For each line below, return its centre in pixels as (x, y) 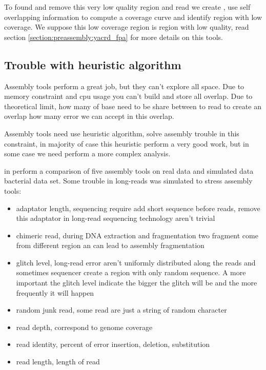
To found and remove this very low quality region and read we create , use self (127, 7)
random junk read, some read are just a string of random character (121, 310)
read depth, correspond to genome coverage (84, 327)
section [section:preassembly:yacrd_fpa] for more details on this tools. (114, 37)
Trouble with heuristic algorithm (93, 64)
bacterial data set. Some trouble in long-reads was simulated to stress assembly (128, 181)
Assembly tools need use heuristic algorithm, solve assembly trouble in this (122, 133)
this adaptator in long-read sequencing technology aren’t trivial (116, 218)
